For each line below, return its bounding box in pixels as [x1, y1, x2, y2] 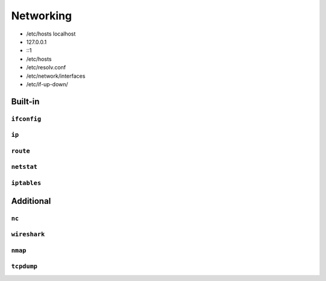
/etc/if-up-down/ [26, 80, 69, 87]
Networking [11, 9, 72, 22]
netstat [11, 163, 37, 171]
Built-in [11, 96, 40, 107]
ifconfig [11, 115, 42, 123]
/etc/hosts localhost [26, 30, 76, 37]
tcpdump [11, 262, 37, 271]
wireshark [11, 230, 45, 238]
